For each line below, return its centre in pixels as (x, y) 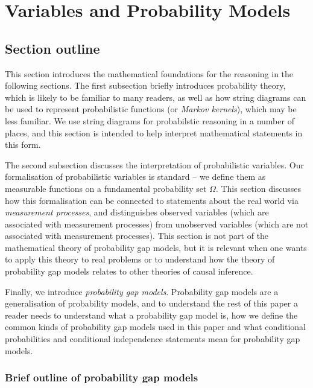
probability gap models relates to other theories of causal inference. (129, 271)
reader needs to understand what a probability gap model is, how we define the (151, 315)
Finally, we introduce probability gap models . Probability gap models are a (142, 291)
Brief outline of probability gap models (102, 377)
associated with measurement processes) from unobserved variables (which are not (157, 224)
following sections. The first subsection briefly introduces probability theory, (145, 85)
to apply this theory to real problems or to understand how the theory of (140, 259)
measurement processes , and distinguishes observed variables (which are (137, 212)
